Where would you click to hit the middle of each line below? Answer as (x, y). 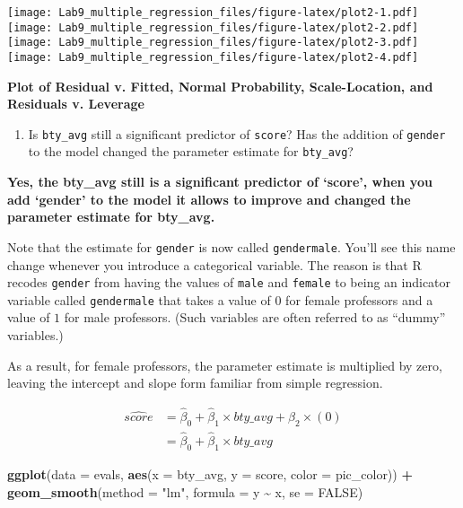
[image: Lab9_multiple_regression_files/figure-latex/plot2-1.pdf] (213, 13)
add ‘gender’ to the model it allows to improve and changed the (209, 199)
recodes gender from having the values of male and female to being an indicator (229, 282)
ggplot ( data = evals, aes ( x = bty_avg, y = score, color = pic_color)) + (210, 473)
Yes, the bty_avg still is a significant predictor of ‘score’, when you (220, 182)
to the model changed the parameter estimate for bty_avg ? (191, 151)
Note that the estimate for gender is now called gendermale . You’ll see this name (231, 246)
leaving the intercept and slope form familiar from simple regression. (195, 383)
